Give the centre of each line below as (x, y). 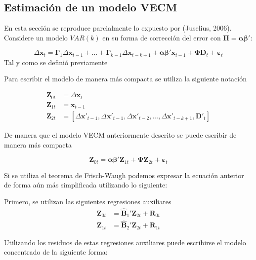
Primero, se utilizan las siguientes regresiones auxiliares (88, 201)
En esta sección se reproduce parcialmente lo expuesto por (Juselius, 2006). (118, 28)
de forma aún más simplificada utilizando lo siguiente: (86, 185)
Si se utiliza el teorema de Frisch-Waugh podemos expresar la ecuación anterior (124, 175)
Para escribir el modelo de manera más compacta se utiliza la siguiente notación (125, 79)
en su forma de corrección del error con (162, 37)
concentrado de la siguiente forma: (56, 252)
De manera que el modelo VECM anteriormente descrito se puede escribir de (120, 135)
